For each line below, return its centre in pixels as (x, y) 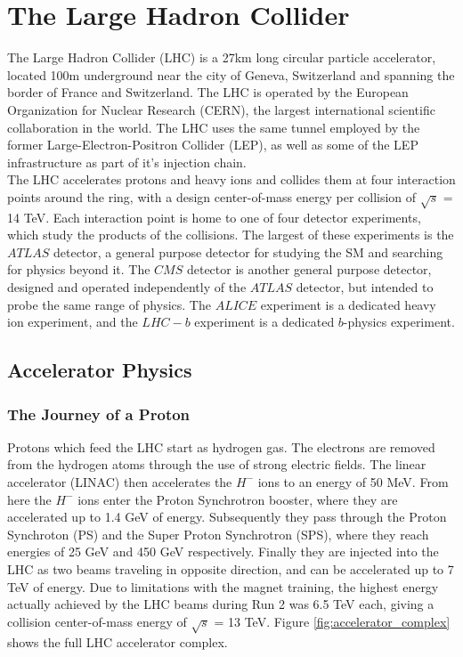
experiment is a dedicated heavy (348, 304)
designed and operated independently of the (127, 287)
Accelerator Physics (100, 370)
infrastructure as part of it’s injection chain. (127, 162)
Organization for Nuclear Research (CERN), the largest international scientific (221, 109)
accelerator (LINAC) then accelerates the (120, 481)
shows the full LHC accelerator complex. (118, 641)
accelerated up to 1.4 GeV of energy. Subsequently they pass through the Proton (227, 517)
